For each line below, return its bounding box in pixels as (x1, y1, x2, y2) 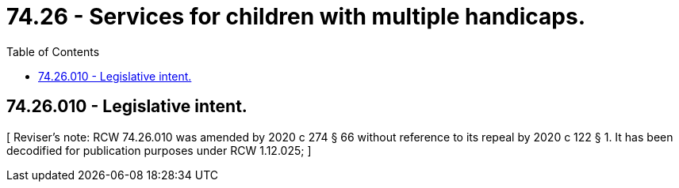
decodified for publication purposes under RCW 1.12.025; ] (6, 143, 312, 157)
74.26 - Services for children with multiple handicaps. (6, 3, 586, 30)
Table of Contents (6, 44, 100, 58)
